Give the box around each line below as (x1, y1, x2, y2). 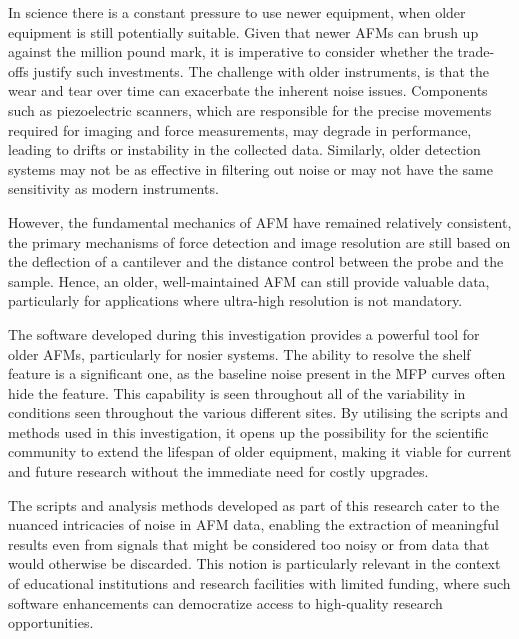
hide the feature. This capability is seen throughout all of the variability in (8, 382, 466, 403)
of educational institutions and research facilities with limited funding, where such (8, 573, 511, 594)
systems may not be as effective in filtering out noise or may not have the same (8, 158, 494, 179)
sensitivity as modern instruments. (8, 178, 219, 199)
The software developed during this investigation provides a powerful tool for (8, 323, 480, 344)
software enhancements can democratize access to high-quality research (8, 592, 443, 613)
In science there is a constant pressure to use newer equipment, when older (8, 2, 466, 22)
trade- (457, 41, 495, 62)
